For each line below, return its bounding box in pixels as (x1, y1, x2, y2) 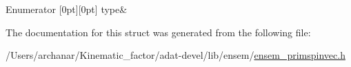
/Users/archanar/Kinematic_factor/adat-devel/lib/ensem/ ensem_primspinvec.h (6, 48, 345, 62)
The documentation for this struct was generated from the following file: (6, 25, 311, 39)
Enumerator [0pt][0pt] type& (6, 2, 128, 16)
